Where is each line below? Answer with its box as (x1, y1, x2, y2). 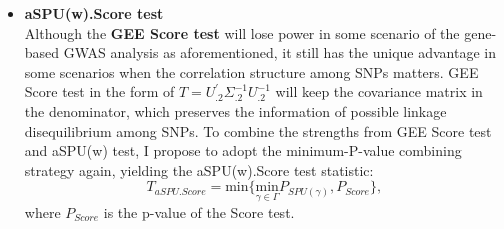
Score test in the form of (24, 81, 175, 102)
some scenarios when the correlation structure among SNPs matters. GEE (24, 61, 479, 82)
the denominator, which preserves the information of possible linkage (24, 100, 447, 121)
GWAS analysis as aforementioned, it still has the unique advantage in (63, 42, 496, 63)
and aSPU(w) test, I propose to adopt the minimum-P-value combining (24, 140, 462, 161)
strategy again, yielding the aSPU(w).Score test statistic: (24, 159, 374, 180)
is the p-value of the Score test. (103, 201, 295, 222)
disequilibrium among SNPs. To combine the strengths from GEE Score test (24, 120, 492, 141)
